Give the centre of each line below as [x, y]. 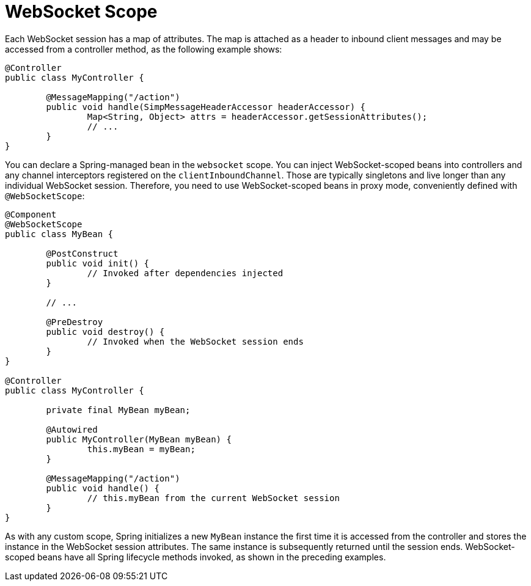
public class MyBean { [59, 234]
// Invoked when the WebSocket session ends [195, 341]
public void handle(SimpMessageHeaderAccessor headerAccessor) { [206, 107]
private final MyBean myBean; [118, 410]
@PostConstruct [82, 253]
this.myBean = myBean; [141, 449]
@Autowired [72, 429]
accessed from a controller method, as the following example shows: [144, 49]
